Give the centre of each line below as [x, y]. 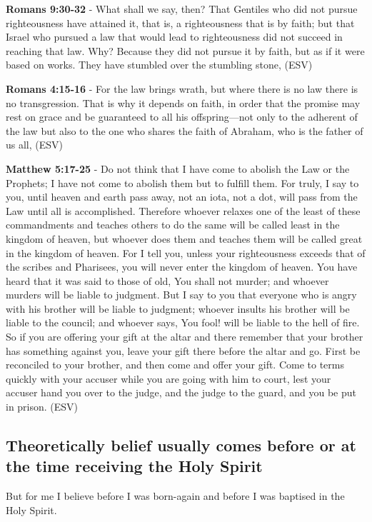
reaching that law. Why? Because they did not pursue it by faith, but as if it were [185, 50]
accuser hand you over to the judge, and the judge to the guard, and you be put [181, 392]
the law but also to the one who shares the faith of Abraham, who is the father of [185, 130]
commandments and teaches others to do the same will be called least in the [173, 225]
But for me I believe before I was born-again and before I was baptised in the [175, 496]
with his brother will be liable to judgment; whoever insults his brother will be [178, 308]
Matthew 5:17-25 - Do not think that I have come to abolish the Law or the [178, 168]
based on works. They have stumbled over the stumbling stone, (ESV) [159, 65]
